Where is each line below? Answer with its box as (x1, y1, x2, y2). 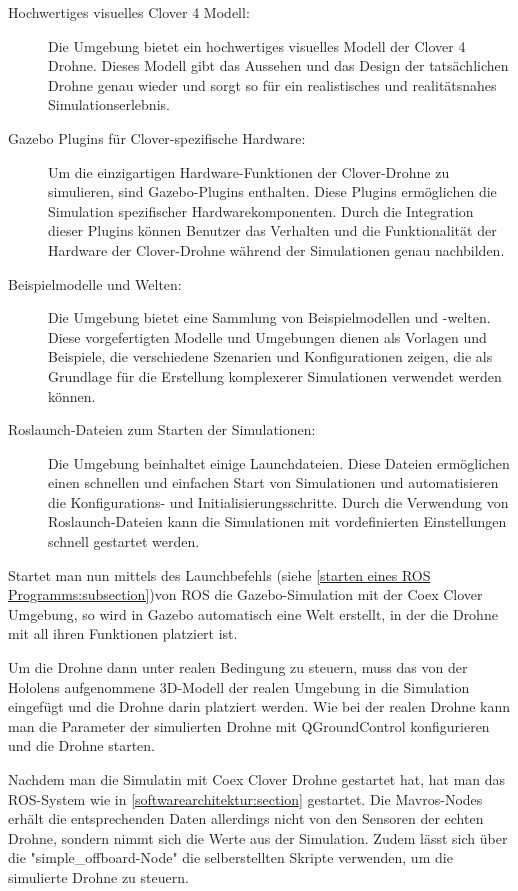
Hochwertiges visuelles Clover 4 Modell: (8, 2, 250, 22)
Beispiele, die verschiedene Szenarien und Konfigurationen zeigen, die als (48, 346, 493, 367)
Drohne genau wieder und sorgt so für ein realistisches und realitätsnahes (48, 74, 497, 95)
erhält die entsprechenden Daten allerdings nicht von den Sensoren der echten (8, 808, 484, 829)
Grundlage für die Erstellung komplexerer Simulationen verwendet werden (48, 365, 502, 386)
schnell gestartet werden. (48, 531, 200, 552)
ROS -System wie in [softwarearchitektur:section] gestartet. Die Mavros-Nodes (8, 788, 483, 809)
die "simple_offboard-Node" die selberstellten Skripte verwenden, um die (8, 847, 453, 868)
